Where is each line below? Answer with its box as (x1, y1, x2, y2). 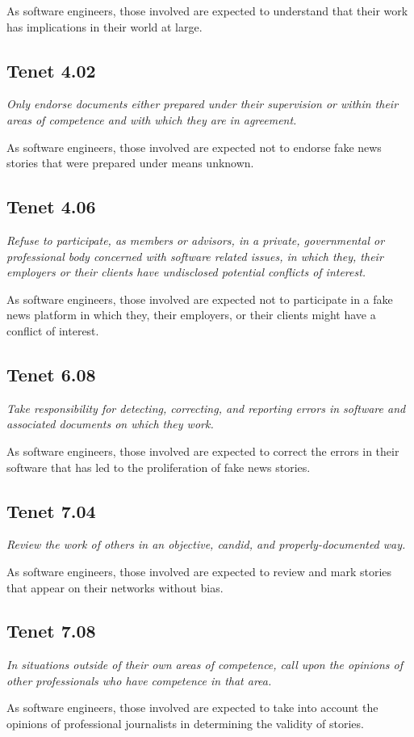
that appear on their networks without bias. (6, 579, 224, 596)
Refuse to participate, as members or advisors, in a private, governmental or (6, 231, 385, 248)
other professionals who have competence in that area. (6, 672, 272, 689)
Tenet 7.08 (6, 618, 96, 643)
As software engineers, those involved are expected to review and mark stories (6, 562, 392, 579)
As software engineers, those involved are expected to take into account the (6, 699, 378, 716)
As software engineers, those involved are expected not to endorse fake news (6, 138, 382, 155)
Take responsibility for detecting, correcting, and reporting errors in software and (6, 399, 406, 416)
